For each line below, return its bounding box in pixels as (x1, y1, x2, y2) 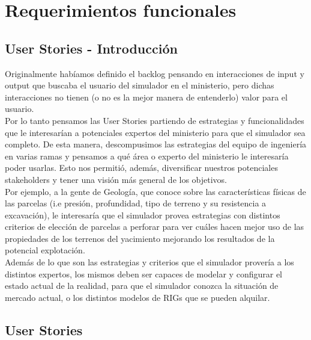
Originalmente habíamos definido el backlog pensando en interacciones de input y (5, 67, 304, 79)
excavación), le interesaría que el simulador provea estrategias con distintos (5, 208, 280, 221)
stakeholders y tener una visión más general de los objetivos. (5, 173, 228, 185)
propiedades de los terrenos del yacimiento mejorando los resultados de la (5, 232, 275, 244)
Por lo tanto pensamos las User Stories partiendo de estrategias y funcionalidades (5, 114, 304, 126)
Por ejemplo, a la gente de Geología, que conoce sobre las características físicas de (5, 185, 306, 197)
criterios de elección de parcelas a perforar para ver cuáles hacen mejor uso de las (5, 220, 304, 233)
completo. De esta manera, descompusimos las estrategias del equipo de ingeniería (5, 138, 307, 150)
